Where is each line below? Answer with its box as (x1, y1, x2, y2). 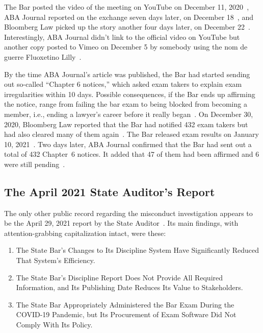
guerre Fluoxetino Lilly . (4, 51, 82, 62)
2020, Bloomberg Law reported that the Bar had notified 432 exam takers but (4, 118, 248, 129)
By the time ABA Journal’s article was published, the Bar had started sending (4, 68, 250, 79)
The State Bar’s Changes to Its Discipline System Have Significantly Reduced (16, 245, 259, 255)
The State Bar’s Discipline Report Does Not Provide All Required (16, 272, 223, 282)
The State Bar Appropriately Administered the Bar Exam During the (16, 299, 234, 310)
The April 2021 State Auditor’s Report (4, 183, 215, 199)
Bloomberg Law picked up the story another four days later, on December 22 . (4, 21, 250, 32)
